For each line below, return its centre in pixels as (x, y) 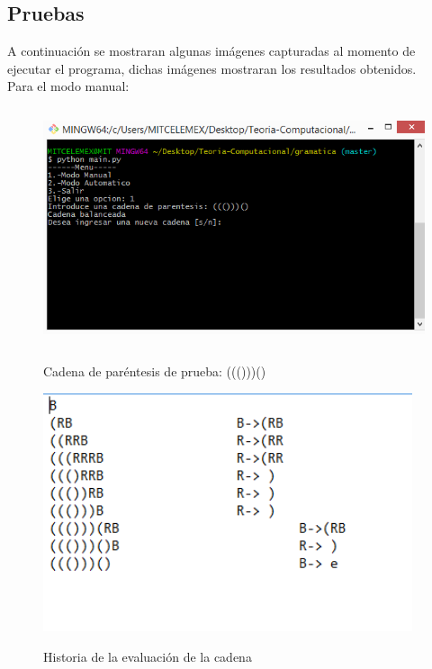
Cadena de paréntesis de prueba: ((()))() (155, 371)
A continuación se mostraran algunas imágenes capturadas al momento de (211, 51)
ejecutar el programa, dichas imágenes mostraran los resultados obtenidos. (212, 68)
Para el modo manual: (68, 86)
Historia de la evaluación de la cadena (148, 656)
